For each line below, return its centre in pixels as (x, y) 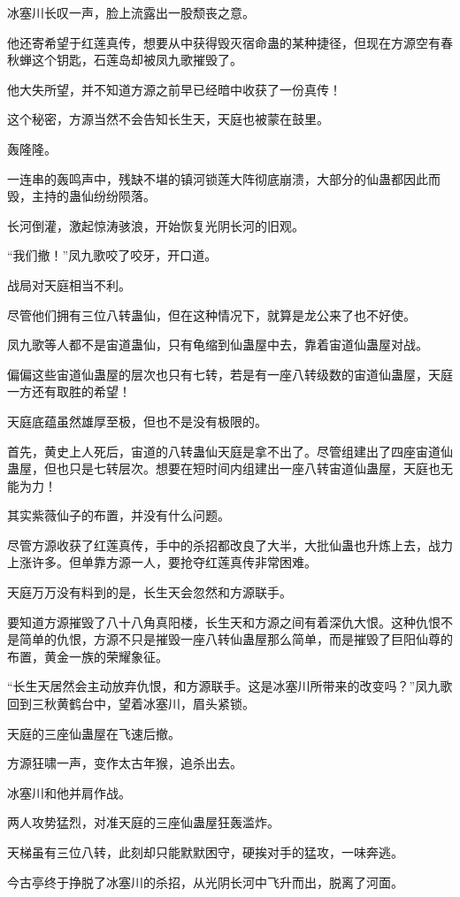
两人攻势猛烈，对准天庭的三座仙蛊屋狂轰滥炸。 (143, 822)
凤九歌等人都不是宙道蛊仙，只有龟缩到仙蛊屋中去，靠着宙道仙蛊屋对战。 (218, 345)
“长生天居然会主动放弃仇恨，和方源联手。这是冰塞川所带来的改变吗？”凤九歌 (230, 686)
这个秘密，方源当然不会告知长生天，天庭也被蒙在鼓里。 (168, 119)
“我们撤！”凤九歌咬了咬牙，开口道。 (112, 255)
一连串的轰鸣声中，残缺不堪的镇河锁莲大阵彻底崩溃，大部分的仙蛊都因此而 (224, 178)
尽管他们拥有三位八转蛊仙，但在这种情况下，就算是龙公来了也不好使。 (211, 314)
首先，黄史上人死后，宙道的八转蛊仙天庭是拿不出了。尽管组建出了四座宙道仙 (230, 451)
